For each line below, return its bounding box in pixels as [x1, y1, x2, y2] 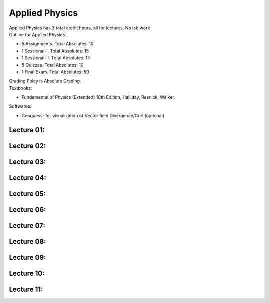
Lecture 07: [9, 221, 46, 230]
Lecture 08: [9, 237, 46, 246]
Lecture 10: [9, 269, 45, 277]
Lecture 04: [9, 173, 47, 182]
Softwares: [9, 103, 32, 109]
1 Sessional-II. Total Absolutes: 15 [21, 55, 90, 61]
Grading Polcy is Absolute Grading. [9, 78, 81, 84]
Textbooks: [9, 85, 32, 91]
